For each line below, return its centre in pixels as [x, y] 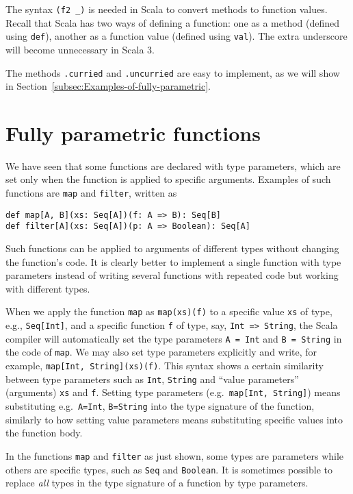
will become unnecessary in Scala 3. [80, 49]
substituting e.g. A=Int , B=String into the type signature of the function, [160, 406]
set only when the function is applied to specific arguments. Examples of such [168, 179]
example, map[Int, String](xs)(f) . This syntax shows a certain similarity [165, 366]
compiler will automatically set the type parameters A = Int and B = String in [174, 338]
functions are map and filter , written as [91, 193]
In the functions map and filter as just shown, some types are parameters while [175, 455]
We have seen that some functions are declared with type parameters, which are [173, 165]
